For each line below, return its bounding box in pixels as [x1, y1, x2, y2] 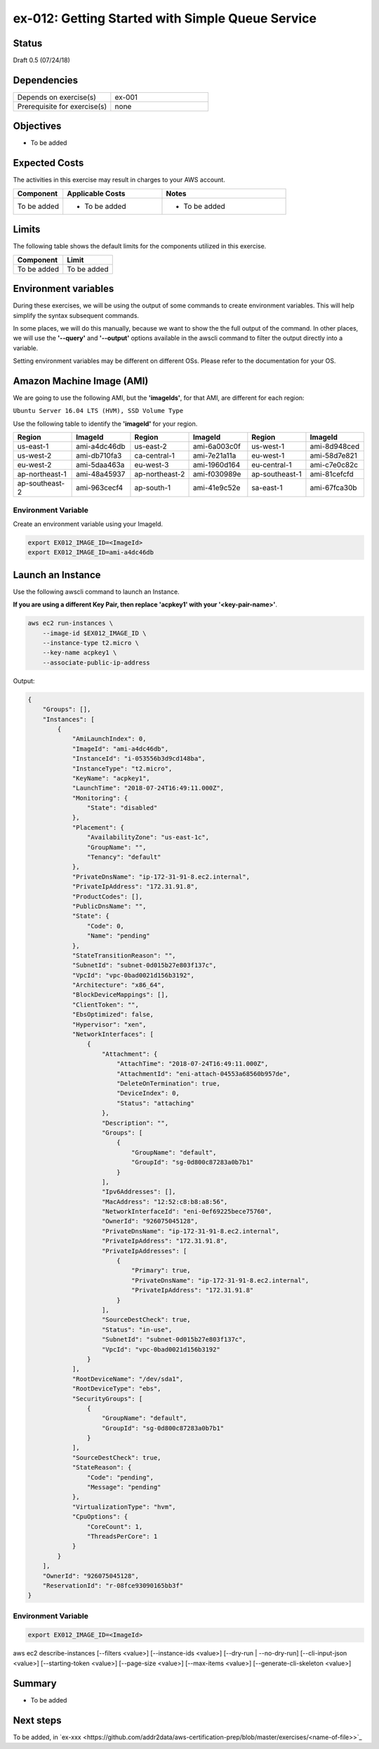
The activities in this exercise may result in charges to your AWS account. [13, 176, 226, 184]
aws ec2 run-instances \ [27, 619, 114, 628]
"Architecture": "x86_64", [72, 981, 165, 989]
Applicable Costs [67, 189, 126, 198]
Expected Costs [13, 157, 84, 169]
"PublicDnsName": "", [72, 902, 147, 910]
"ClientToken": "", [72, 1000, 140, 1009]
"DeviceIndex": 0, [116, 1089, 180, 1098]
